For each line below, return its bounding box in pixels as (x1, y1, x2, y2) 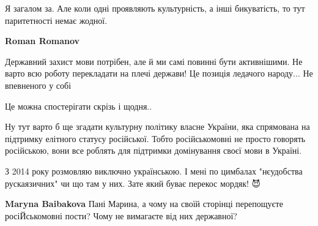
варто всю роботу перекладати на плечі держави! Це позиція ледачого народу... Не (5, 67, 313, 80)
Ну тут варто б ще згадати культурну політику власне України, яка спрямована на (5, 120, 310, 133)
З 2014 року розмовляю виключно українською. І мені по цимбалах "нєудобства (5, 164, 303, 177)
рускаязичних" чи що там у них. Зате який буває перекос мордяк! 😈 (5, 176, 261, 189)
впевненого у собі (5, 78, 72, 91)
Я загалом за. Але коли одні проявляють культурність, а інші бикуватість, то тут (5, 2, 305, 14)
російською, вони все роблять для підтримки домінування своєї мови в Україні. (5, 144, 302, 157)
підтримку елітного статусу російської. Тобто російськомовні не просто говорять (5, 132, 306, 145)
